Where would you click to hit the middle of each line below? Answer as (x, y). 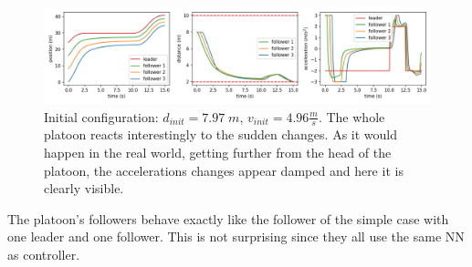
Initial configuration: (101, 116)
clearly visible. (84, 188)
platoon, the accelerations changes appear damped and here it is (224, 170)
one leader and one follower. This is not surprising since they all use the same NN (236, 236)
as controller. (44, 254)
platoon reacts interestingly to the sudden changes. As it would (221, 134)
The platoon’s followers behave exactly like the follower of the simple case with (228, 218)
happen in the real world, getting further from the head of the (218, 153)
